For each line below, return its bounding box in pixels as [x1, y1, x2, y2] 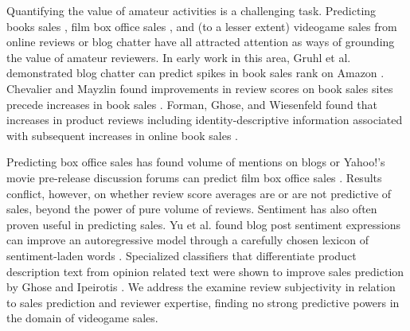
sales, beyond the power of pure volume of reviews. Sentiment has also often [6, 201, 377, 217]
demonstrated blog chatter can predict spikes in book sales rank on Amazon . [6, 64, 385, 81]
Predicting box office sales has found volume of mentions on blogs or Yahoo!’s [6, 154, 385, 170]
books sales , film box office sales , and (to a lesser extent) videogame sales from [6, 18, 397, 34]
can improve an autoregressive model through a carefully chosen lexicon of [6, 232, 369, 248]
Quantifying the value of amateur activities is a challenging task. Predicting [6, 2, 377, 18]
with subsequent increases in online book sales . [6, 127, 239, 143]
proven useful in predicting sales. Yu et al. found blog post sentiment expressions [6, 216, 401, 232]
